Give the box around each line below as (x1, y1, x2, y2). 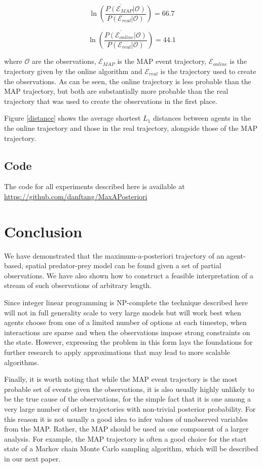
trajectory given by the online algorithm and (4, 66, 142, 77)
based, (4, 260, 24, 271)
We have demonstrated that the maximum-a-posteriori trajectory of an (4, 250, 224, 261)
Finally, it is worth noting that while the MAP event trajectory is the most (4, 374, 238, 384)
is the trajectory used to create (160, 66, 256, 77)
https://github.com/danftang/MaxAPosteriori (4, 191, 147, 201)
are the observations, (31, 56, 96, 66)
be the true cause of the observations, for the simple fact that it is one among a (4, 393, 251, 404)
